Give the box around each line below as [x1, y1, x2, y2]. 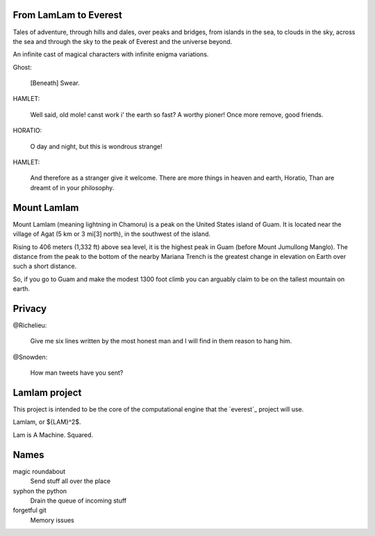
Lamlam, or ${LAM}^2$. [12, 418, 81, 426]
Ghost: [12, 63, 33, 71]
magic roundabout [12, 467, 66, 475]
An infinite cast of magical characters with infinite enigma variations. [12, 50, 209, 58]
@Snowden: [12, 352, 48, 361]
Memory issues [30, 516, 74, 524]
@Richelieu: [12, 321, 47, 329]
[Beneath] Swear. [30, 79, 80, 87]
